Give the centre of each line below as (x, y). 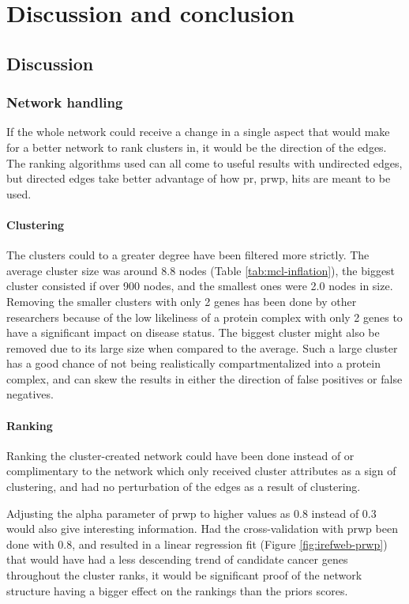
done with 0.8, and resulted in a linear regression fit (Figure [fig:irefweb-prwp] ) (197, 544)
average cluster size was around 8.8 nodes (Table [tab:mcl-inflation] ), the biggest (201, 270)
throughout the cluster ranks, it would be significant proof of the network (184, 575)
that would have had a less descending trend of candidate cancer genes (177, 559)
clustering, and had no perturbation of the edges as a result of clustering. (184, 487)
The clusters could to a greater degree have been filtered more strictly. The (188, 255)
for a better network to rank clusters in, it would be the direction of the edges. (197, 147)
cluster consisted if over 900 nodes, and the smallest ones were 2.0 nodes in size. (200, 286)
